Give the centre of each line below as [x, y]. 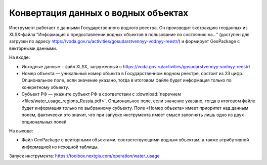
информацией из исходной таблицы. [60, 147]
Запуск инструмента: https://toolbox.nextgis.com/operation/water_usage [85, 156]
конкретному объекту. [45, 87]
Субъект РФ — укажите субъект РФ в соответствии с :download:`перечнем [101, 94]
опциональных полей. [44, 122]
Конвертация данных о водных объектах [99, 13]
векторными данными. [33, 48]
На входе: [20, 57]
